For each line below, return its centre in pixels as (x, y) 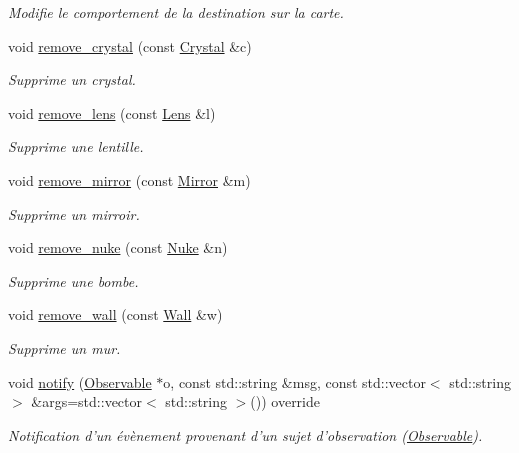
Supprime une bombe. (73, 280)
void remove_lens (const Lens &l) (112, 112)
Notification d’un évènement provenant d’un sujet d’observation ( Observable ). (245, 434)
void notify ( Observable (80, 381)
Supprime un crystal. (72, 79)
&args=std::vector (87, 401)
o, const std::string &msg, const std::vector (294, 381)
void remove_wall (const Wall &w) (115, 314)
